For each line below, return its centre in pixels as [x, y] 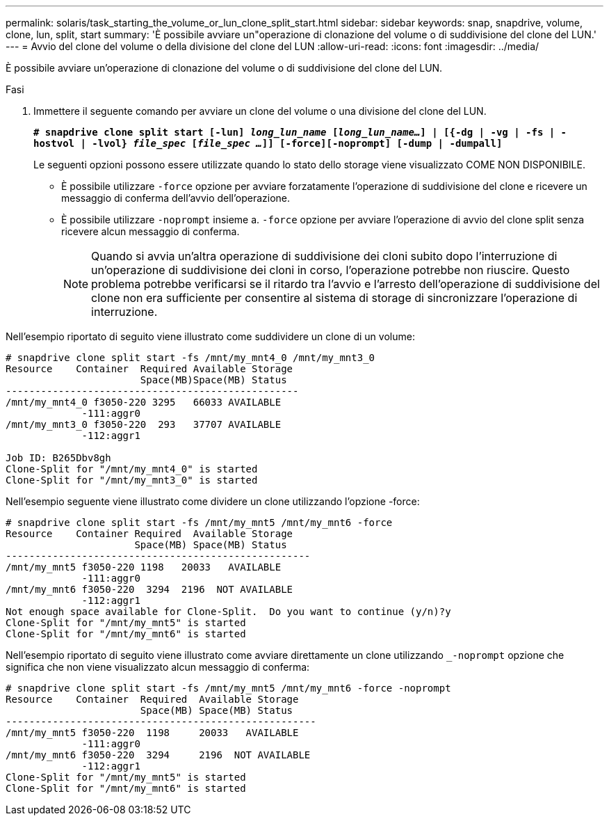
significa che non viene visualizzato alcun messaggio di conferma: [158, 667]
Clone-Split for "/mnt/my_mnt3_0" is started [132, 480]
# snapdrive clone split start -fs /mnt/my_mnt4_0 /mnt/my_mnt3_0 [190, 358]
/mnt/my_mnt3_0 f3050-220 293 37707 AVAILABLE [144, 424]
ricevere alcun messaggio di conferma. [151, 231]
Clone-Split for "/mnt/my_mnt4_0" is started [132, 469]
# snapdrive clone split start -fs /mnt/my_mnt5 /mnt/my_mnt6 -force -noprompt [228, 688]
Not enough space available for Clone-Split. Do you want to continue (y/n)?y [228, 612]
